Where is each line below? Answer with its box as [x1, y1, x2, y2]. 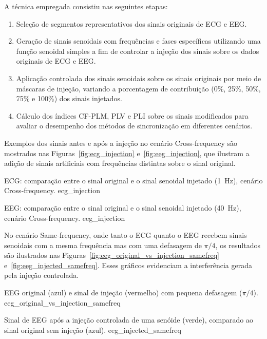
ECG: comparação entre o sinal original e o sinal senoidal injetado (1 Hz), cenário [4, 175, 263, 185]
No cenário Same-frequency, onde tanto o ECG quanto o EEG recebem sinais [4, 230, 247, 240]
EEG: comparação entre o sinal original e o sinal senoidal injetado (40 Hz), [4, 202, 241, 213]
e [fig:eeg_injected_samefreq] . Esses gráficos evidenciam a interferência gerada [4, 259, 252, 270]
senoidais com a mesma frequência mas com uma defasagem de [4, 239, 202, 250]
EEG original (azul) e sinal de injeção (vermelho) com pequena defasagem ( [4, 287, 242, 298]
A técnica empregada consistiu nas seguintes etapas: [4, 1, 168, 11]
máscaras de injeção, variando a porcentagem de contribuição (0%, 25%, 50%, [16, 83, 261, 93]
